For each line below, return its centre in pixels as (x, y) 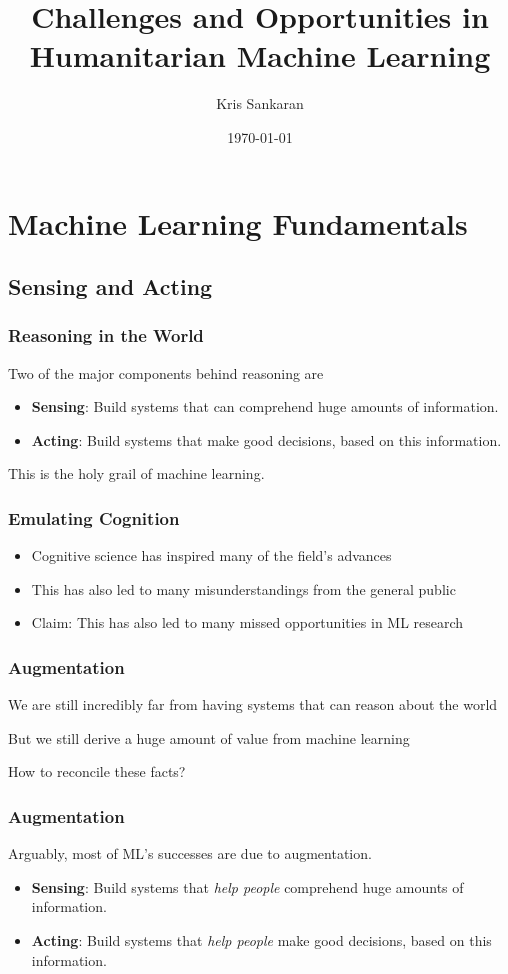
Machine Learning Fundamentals (238, 222)
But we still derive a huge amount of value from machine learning (209, 737)
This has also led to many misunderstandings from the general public (243, 588)
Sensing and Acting (110, 286)
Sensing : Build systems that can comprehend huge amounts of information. (265, 406)
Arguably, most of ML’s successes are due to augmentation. (190, 853)
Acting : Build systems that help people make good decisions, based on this (261, 940)
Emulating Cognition (94, 517)
